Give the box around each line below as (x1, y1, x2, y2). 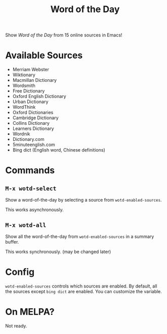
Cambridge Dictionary (12, 115, 59, 121)
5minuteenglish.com (12, 141, 56, 148)
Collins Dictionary (12, 120, 50, 126)
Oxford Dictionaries (12, 110, 54, 116)
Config (5, 266, 34, 278)
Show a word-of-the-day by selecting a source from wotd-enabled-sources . (5, 197, 162, 203)
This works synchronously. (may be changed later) (5, 249, 111, 255)
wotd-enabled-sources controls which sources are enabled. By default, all (5, 283, 158, 289)
